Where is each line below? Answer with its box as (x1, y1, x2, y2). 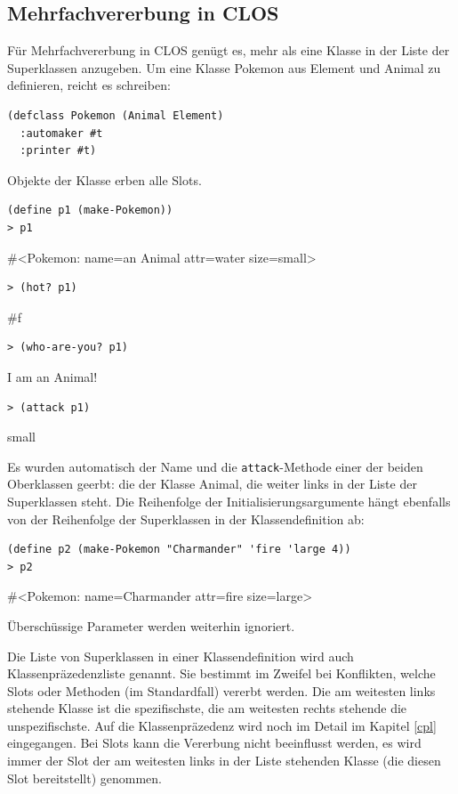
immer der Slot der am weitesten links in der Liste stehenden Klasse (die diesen (7, 751, 441, 770)
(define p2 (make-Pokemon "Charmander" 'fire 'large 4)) (7, 543, 351, 556)
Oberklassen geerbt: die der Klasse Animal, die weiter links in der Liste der (7, 474, 417, 493)
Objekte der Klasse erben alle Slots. (7, 170, 202, 189)
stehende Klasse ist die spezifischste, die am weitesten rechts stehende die (7, 699, 407, 717)
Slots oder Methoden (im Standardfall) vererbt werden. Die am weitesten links (7, 681, 436, 700)
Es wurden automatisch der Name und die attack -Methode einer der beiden (7, 457, 423, 475)
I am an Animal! (7, 367, 98, 385)
